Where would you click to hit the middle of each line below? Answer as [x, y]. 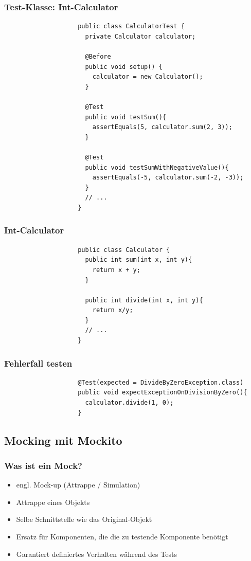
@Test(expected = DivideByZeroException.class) [161, 382]
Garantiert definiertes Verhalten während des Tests [96, 554]
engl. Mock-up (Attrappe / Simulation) [78, 485]
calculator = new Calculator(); [148, 77]
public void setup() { [124, 67]
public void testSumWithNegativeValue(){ [157, 167]
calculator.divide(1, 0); [129, 403]
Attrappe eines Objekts [53, 502]
